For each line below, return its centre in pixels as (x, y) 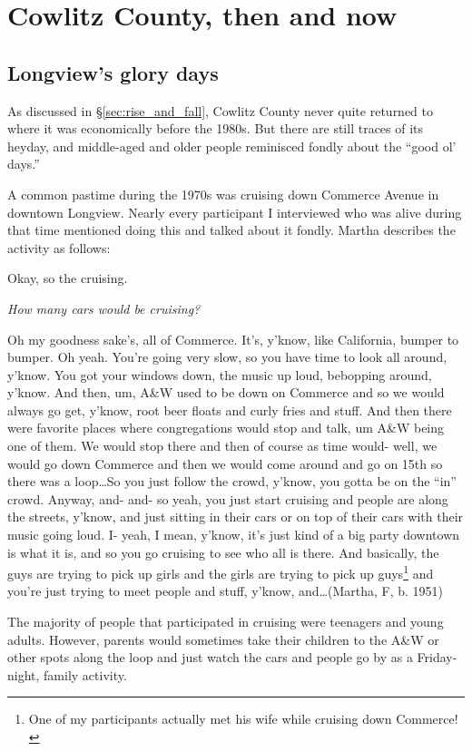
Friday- (437, 657)
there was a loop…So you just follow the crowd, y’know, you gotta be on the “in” (232, 481)
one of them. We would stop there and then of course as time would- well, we (222, 446)
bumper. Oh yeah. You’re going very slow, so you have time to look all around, (227, 357)
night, (24, 674)
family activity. (85, 674)
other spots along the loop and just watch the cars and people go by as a (210, 657)
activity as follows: (59, 247)
